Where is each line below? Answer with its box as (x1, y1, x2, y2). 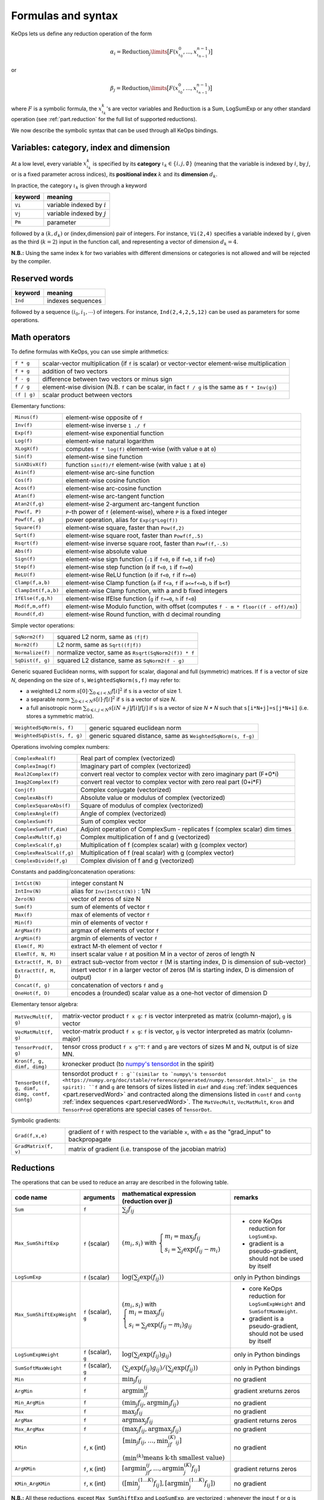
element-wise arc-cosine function (65, 484, 162, 492)
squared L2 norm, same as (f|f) (57, 633, 149, 641)
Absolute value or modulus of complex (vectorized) (80, 794, 226, 802)
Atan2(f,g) (14, 501, 45, 507)
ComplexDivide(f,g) (14, 857, 68, 864)
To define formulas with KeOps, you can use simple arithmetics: (11, 348, 169, 355)
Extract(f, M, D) (14, 959, 62, 965)
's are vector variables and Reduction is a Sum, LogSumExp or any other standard (106, 105, 311, 112)
